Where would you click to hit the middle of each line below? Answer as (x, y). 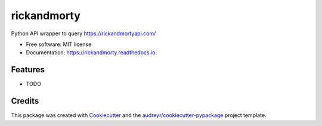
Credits (25, 101)
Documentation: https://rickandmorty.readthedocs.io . (92, 53)
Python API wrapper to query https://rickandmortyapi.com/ (83, 33)
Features (28, 70)
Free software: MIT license (59, 44)
